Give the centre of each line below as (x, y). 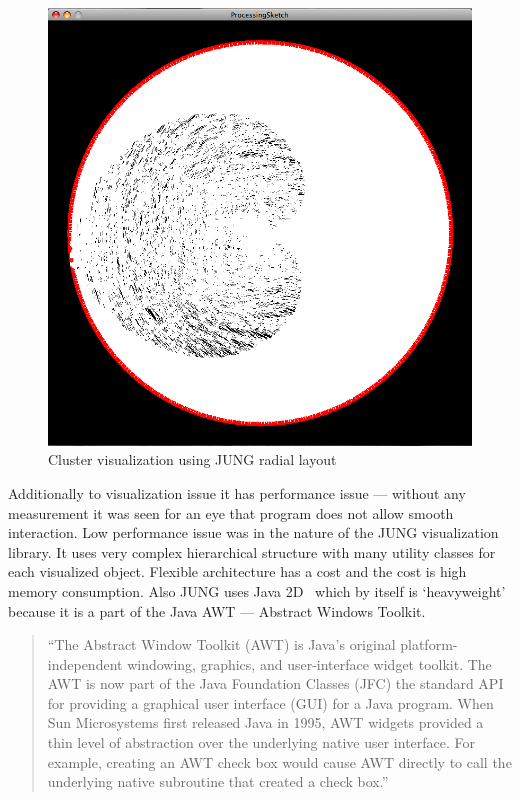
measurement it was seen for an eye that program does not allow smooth (231, 512)
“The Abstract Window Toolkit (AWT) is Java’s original (221, 644)
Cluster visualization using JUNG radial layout (192, 459)
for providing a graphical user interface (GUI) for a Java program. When (270, 702)
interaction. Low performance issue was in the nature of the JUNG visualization (253, 532)
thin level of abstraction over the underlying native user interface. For (261, 742)
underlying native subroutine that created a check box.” (218, 781)
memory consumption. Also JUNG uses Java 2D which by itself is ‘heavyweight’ (257, 590)
